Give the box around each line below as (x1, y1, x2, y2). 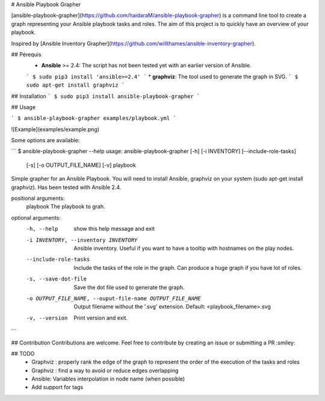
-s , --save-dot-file (26, 276, 87, 282)
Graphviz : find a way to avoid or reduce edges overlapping (31, 367, 179, 374)
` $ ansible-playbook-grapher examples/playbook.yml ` (11, 115, 177, 122)
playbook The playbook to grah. (26, 203, 105, 210)
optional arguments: (11, 214, 61, 221)
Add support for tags (31, 384, 84, 391)
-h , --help (26, 226, 58, 232)
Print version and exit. (73, 314, 128, 322)
